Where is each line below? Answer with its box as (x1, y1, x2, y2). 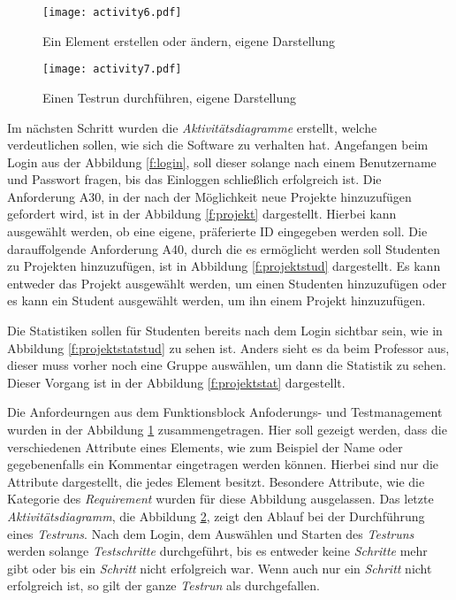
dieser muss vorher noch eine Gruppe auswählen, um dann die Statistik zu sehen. (7, 356, 446, 374)
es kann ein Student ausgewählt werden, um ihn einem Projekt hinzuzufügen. (7, 291, 426, 310)
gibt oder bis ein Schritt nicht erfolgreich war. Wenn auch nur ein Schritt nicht (7, 558, 432, 577)
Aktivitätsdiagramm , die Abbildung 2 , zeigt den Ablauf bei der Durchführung (7, 506, 425, 525)
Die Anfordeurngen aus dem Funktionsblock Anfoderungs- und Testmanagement (7, 403, 443, 421)
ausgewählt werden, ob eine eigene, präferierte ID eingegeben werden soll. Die (7, 222, 428, 241)
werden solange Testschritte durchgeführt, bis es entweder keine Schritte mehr (7, 542, 428, 560)
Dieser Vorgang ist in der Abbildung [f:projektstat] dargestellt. (7, 373, 346, 391)
